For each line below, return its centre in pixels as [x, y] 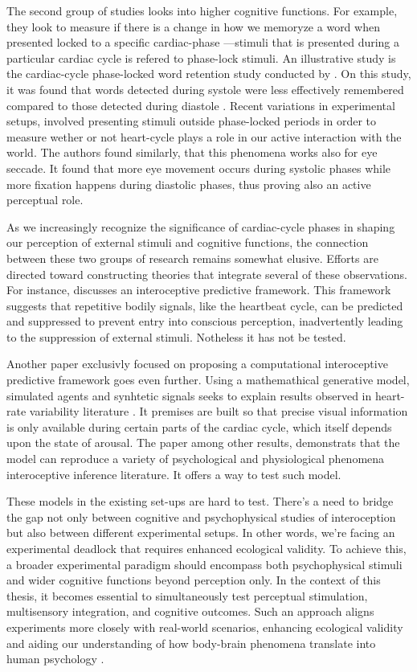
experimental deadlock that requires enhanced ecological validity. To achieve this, [206, 548]
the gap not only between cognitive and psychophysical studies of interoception [201, 516]
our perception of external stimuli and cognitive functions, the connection [188, 242]
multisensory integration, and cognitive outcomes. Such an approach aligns [190, 611]
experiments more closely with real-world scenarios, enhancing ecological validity [205, 627]
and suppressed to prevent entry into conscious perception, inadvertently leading [205, 321]
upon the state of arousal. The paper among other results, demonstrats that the [203, 443]
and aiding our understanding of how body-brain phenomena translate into [191, 643]
